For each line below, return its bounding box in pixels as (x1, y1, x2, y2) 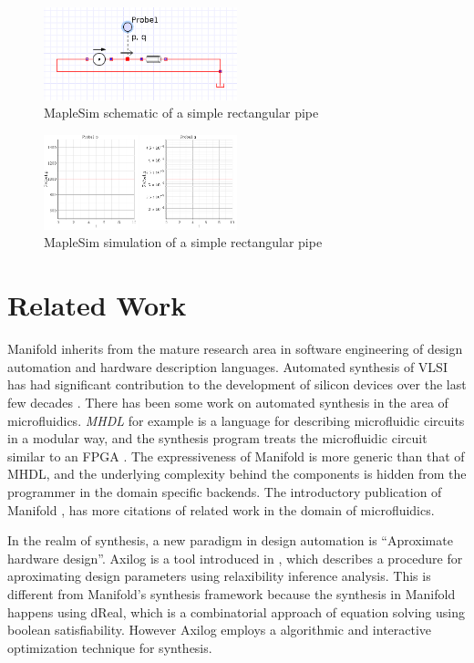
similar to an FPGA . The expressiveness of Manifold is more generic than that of (7, 446, 465, 465)
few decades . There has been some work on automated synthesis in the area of (7, 392, 448, 411)
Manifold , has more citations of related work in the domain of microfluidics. (7, 500, 435, 519)
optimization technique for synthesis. (7, 637, 212, 657)
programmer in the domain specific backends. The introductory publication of (7, 482, 442, 501)
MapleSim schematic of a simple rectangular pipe (44, 103, 319, 122)
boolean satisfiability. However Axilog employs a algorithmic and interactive (7, 620, 432, 639)
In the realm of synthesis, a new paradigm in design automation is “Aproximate (7, 531, 453, 550)
